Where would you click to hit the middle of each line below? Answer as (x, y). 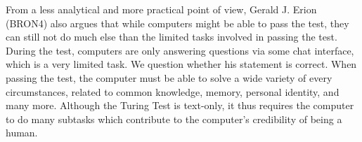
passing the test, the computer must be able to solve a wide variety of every (169, 77)
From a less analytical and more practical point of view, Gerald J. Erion (161, 9)
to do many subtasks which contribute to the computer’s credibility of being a (174, 119)
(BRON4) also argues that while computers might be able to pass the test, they (177, 23)
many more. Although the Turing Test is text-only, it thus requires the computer (180, 105)
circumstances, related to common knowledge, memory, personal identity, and (173, 91)
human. (22, 133)
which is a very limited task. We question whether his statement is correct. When (181, 64)
